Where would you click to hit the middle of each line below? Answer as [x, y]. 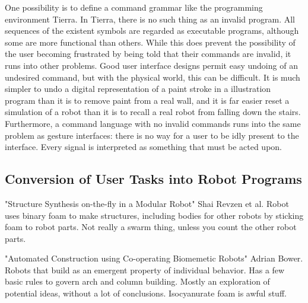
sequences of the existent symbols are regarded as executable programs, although [152, 31]
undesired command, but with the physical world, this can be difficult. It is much [153, 77]
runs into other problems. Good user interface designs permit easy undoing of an [151, 65]
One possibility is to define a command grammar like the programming [134, 7]
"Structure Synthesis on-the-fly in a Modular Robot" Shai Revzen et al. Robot [147, 203]
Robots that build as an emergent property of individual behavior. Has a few [145, 269]
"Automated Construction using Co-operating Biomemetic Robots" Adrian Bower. [154, 258]
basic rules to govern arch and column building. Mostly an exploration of [137, 281]
